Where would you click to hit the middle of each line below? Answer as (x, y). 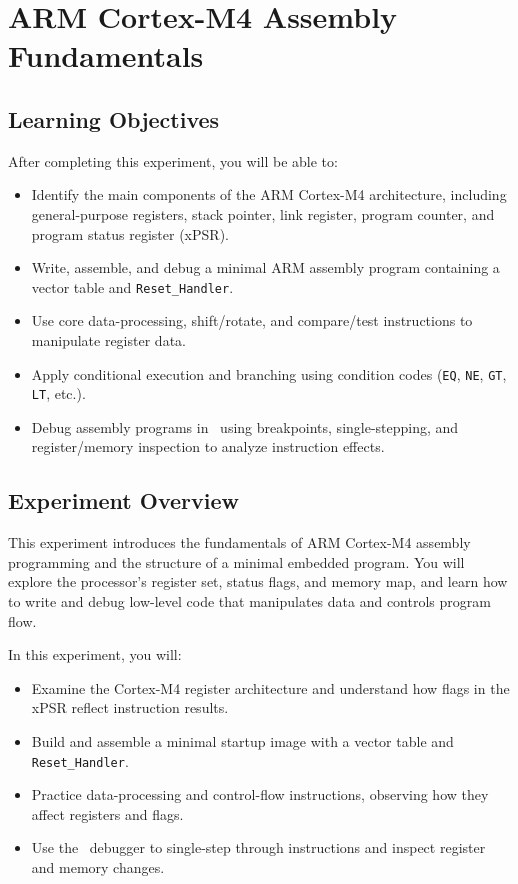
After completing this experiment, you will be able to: (173, 160)
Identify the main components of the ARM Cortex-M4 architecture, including (269, 194)
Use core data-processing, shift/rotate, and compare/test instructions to (252, 320)
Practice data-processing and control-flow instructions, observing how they (260, 794)
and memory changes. (98, 867)
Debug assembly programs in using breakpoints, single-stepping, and (245, 426)
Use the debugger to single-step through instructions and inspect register (258, 847)
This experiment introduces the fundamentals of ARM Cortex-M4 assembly (239, 542)
